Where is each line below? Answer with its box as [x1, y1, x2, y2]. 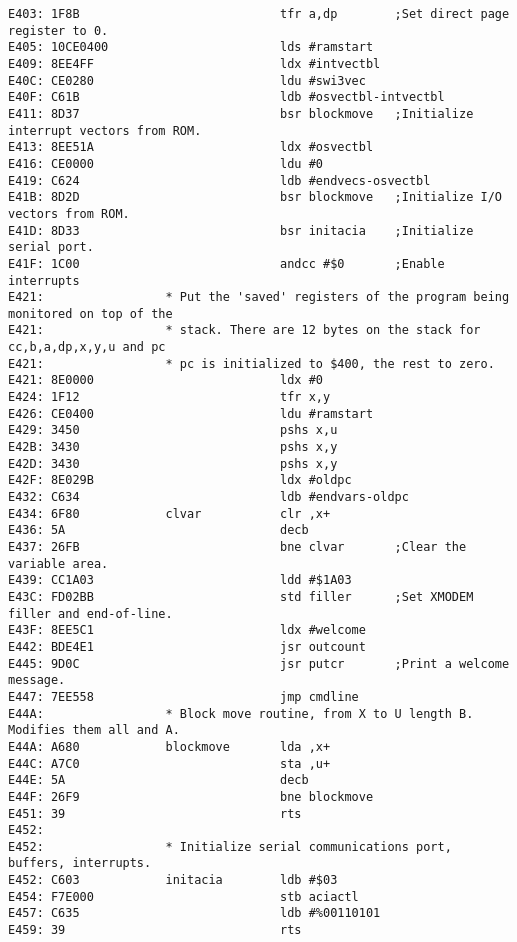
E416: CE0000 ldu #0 [8, 156, 323, 171]
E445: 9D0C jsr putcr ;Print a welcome [8, 656, 510, 671]
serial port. [8, 240, 94, 255]
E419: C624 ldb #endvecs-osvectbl [8, 173, 431, 188]
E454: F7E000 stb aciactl [8, 889, 359, 904]
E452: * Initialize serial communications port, [8, 839, 452, 854]
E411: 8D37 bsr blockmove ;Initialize [8, 106, 474, 121]
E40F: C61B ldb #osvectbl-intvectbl [8, 90, 445, 105]
